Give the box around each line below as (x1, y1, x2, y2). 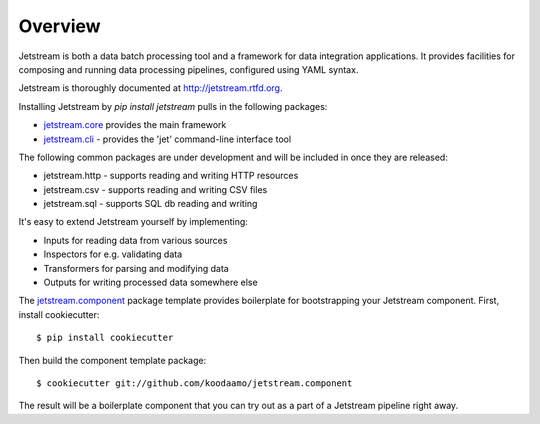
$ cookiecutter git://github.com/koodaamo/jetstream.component (36, 377, 353, 389)
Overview (18, 15, 101, 37)
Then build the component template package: (18, 354, 207, 366)
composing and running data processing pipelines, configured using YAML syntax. (18, 63, 359, 75)
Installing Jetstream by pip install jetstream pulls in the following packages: (18, 100, 328, 112)
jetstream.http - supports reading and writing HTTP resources (43, 170, 299, 182)
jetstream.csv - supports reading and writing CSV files (43, 183, 268, 195)
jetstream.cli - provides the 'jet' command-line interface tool (43, 133, 292, 145)
